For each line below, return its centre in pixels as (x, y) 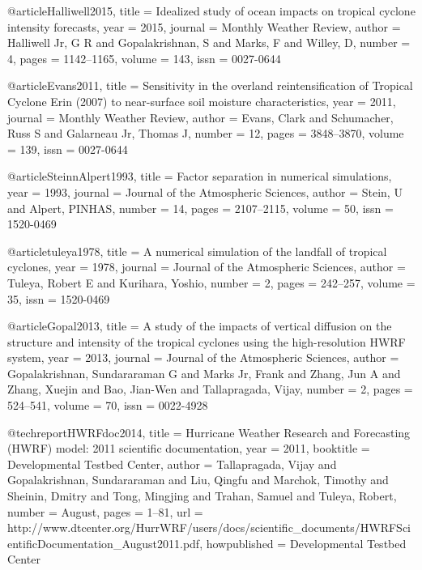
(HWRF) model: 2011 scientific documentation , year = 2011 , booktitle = (189, 448)
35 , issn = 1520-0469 (59, 298)
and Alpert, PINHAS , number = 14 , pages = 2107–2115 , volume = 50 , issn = (200, 208)
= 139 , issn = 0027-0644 (68, 149)
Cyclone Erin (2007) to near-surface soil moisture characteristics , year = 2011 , (202, 101)
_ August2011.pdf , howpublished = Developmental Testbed (260, 543)
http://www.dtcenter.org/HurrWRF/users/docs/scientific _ (155, 527)
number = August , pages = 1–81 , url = (105, 511)
